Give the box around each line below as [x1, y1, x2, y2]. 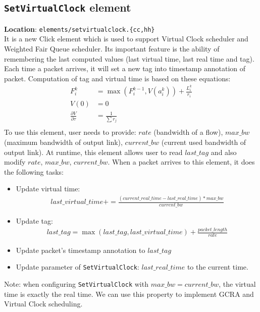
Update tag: [16, 216, 53, 226]
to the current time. [187, 262, 248, 272]
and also [211, 146, 237, 157]
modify [4, 157, 26, 167]
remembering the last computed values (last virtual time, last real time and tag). [4, 53, 254, 64]
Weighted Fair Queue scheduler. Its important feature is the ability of [4, 43, 220, 54]
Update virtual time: [16, 183, 80, 194]
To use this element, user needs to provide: [4, 127, 136, 137]
